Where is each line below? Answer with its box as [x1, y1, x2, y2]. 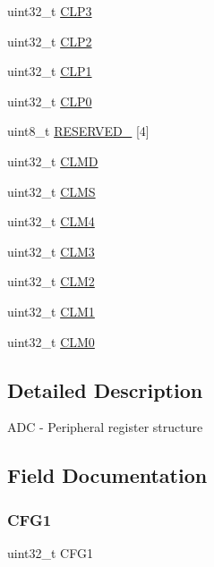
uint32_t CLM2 [7, 272, 95, 291]
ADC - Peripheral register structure [7, 418, 203, 436]
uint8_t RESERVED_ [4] [7, 122, 150, 140]
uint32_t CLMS [7, 182, 96, 200]
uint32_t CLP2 [7, 31, 92, 50]
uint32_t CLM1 [7, 301, 95, 320]
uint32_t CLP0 [7, 91, 92, 110]
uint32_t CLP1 [7, 62, 92, 80]
